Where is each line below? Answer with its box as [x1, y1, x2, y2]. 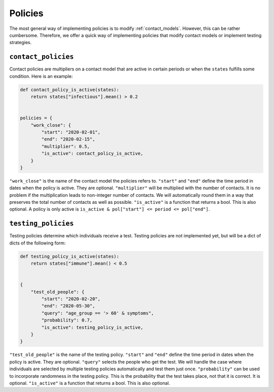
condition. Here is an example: [9, 73, 73, 79]
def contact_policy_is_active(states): [20, 87, 119, 92]
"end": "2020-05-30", [41, 303, 95, 309]
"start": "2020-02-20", [41, 296, 101, 302]
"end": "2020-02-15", [41, 136, 95, 142]
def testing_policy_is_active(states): [20, 254, 119, 259]
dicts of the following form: [9, 240, 66, 246]
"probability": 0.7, [41, 317, 93, 323]
